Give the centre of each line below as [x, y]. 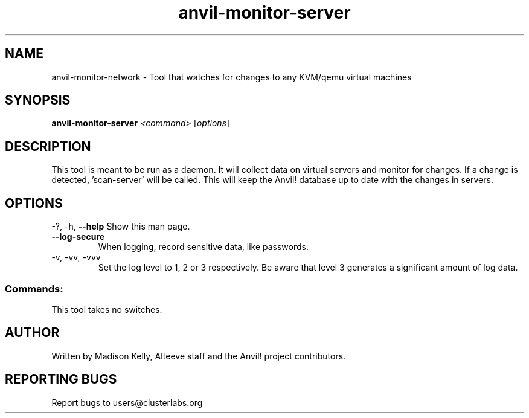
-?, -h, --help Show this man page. [121, 227]
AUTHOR [32, 333]
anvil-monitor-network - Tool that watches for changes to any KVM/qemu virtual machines [232, 77]
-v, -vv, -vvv [76, 257]
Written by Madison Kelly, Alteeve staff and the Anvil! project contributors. [199, 356]
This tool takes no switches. [107, 309]
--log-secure [78, 237]
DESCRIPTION [48, 146]
